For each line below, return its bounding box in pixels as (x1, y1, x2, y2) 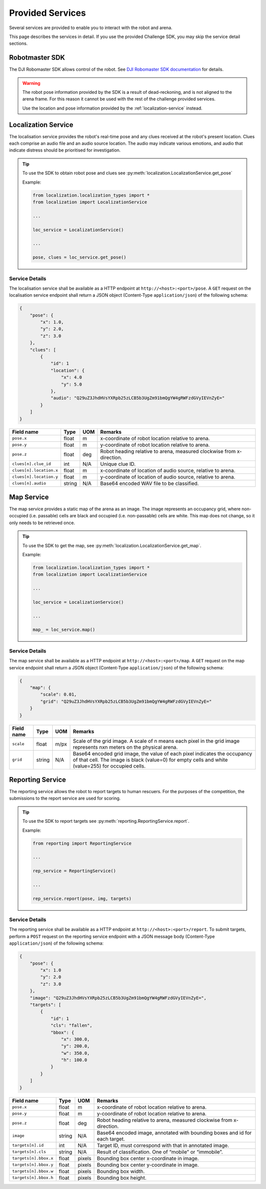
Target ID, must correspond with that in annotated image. (97, 1142, 229, 1149)
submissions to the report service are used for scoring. (9, 795, 121, 802)
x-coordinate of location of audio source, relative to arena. (100, 467, 235, 474)
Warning (22, 80, 40, 86)
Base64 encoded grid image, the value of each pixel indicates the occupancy (72, 750, 252, 757)
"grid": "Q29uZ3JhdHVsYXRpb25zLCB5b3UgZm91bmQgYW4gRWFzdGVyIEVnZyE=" (40, 698, 212, 704)
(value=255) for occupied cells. (72, 763, 146, 769)
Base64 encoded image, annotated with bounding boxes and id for (97, 1129, 252, 1136)
